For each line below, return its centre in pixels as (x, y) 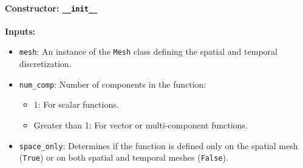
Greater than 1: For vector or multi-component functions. (141, 124)
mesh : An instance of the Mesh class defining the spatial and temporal (148, 51)
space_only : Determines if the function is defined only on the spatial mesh (158, 145)
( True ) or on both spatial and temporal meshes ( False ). (124, 157)
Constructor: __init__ (51, 8)
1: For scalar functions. (76, 104)
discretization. (45, 64)
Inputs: (20, 31)
